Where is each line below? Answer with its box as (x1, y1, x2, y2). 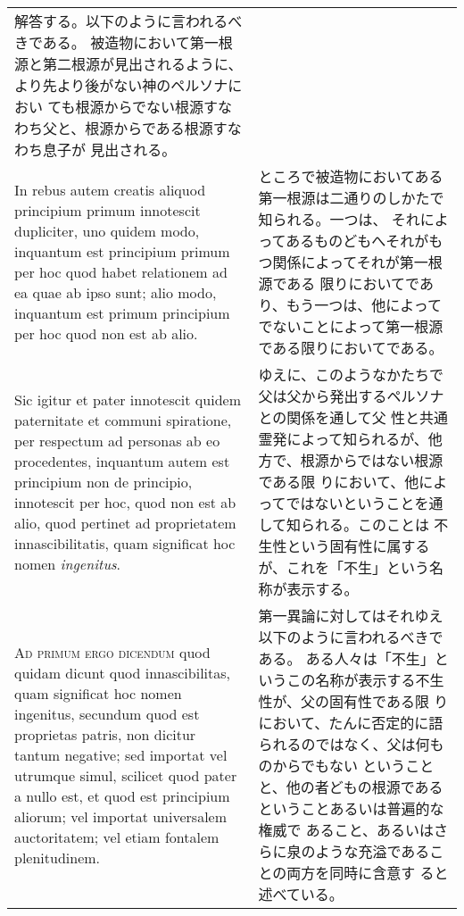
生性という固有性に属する (258, 536, 430, 556)
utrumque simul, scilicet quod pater (14, 764, 237, 786)
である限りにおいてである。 (258, 337, 443, 358)
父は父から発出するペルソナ (258, 386, 444, 406)
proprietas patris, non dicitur (14, 723, 196, 745)
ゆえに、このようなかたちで (258, 364, 443, 385)
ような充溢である (315, 841, 430, 862)
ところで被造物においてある (258, 166, 443, 187)
